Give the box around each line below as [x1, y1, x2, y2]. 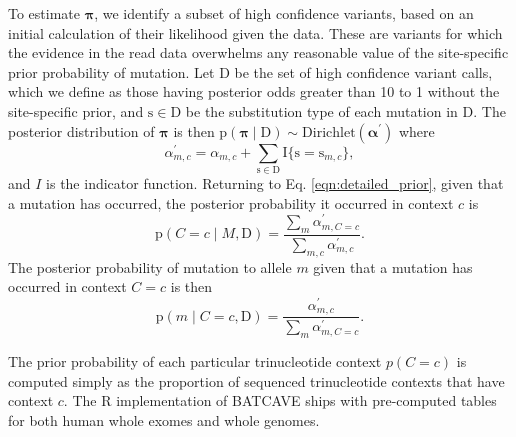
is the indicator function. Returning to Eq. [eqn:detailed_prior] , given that [46, 172, 504, 193]
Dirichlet [302, 125, 356, 140]
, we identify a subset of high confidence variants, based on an [94, 3, 474, 23]
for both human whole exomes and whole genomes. [8, 409, 320, 430]
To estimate [8, 3, 81, 23]
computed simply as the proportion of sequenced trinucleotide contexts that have [8, 370, 505, 391]
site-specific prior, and [8, 100, 144, 121]
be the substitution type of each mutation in [185, 100, 458, 121]
